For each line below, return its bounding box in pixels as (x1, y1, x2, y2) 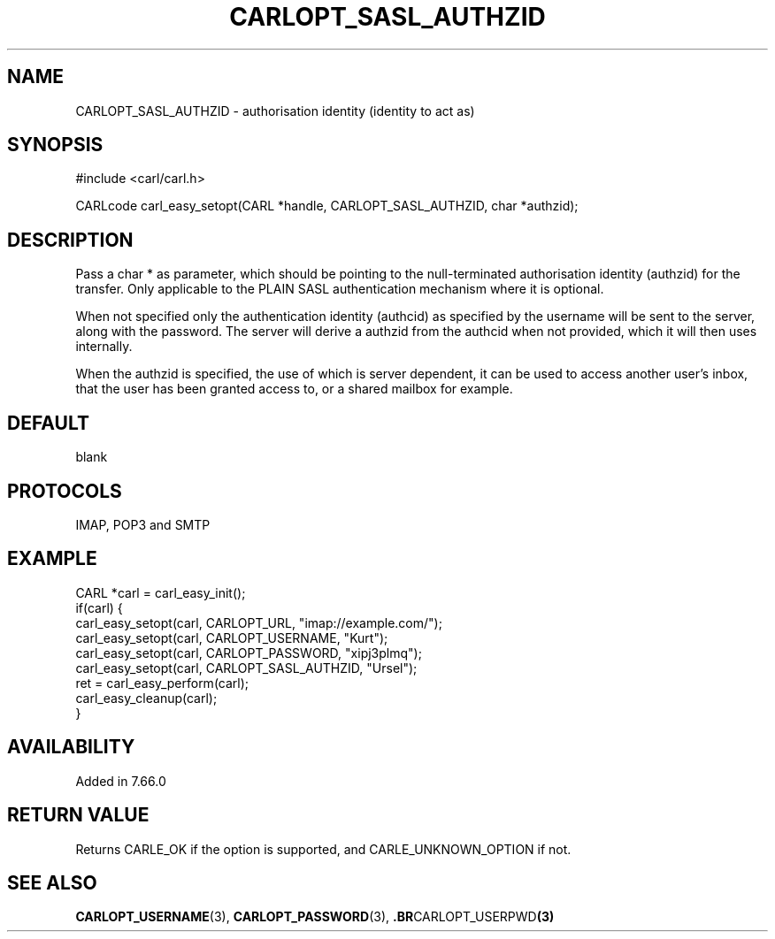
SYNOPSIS (7, 134, 104, 156)
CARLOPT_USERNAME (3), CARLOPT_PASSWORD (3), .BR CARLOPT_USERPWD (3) (75, 909, 555, 925)
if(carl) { (75, 599, 123, 615)
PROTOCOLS (7, 479, 122, 502)
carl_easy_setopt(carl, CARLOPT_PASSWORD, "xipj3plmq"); (75, 645, 422, 660)
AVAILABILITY (7, 736, 135, 759)
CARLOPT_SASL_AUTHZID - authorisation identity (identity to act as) (75, 103, 475, 118)
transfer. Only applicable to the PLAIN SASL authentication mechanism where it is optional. (75, 281, 604, 297)
